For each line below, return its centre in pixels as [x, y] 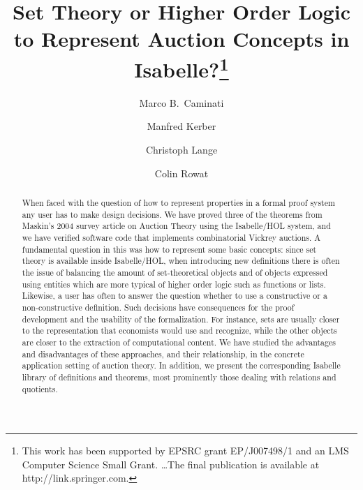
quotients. [40, 388]
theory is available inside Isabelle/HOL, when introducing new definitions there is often [181, 261]
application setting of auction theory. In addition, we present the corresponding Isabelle [181, 365]
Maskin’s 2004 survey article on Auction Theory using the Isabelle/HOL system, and [176, 226]
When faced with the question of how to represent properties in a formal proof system [178, 202]
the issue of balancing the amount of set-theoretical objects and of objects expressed [175, 272]
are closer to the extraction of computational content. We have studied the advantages [179, 342]
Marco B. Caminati [181, 102]
